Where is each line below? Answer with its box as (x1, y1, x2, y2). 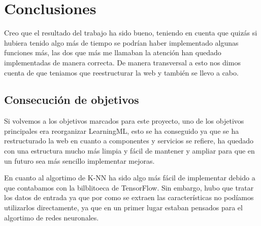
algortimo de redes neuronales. (4, 212, 99, 222)
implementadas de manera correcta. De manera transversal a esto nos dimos (4, 57, 241, 67)
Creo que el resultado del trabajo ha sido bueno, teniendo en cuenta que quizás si (4, 27, 257, 38)
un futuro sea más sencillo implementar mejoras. (4, 155, 155, 166)
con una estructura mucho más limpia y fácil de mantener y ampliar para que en (4, 145, 255, 156)
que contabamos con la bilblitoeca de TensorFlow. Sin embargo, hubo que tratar (4, 182, 254, 193)
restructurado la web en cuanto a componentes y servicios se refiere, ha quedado (4, 135, 253, 146)
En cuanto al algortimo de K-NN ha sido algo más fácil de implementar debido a (4, 172, 255, 183)
